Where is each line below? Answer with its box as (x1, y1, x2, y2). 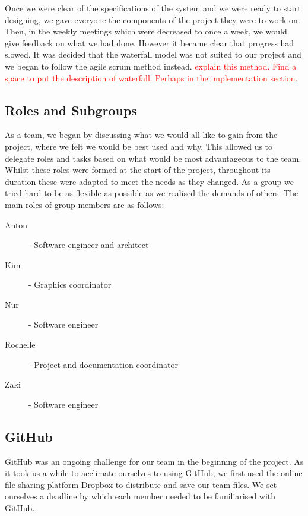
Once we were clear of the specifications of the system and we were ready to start (5, 2, 301, 14)
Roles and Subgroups (5, 100, 137, 119)
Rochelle (5, 338, 36, 351)
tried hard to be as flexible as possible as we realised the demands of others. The (5, 187, 299, 199)
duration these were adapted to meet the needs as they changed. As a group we (5, 175, 294, 187)
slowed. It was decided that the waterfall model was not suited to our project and (5, 48, 301, 61)
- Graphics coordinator (28, 278, 112, 291)
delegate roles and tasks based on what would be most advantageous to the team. (5, 152, 301, 164)
